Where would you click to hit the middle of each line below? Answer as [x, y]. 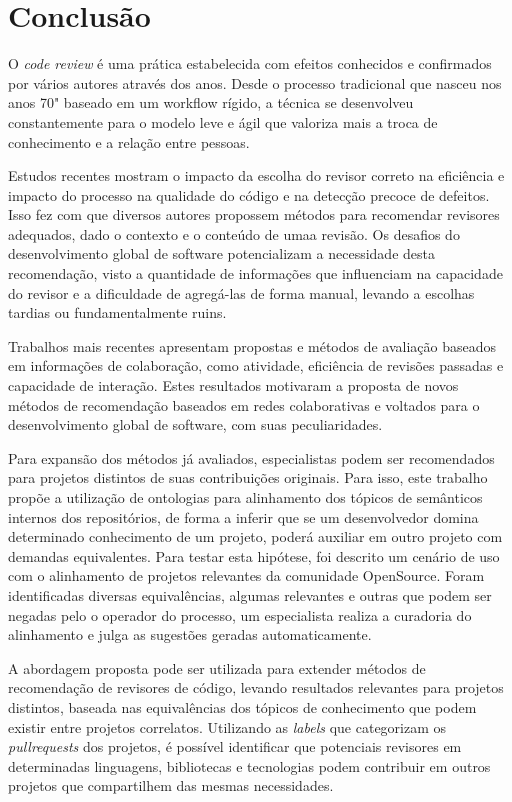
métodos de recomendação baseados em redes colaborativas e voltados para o [244, 404]
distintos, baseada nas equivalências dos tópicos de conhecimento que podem [242, 706]
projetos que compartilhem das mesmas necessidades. [171, 785]
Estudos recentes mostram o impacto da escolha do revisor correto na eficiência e [256, 175]
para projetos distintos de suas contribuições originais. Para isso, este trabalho [248, 477]
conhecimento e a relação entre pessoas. [129, 141]
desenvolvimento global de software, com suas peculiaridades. [195, 424]
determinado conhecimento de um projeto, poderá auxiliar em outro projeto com [255, 536]
